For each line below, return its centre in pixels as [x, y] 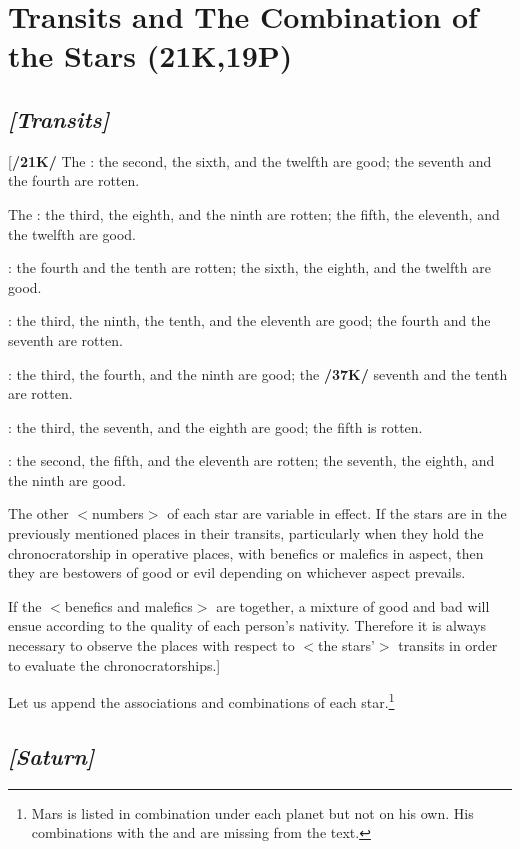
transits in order [448, 645]
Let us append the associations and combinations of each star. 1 [201, 700]
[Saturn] [51, 755]
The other [38, 513]
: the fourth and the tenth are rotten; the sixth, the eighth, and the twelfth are [249, 267]
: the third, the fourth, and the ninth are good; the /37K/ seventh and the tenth [258, 373]
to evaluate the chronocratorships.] [114, 664]
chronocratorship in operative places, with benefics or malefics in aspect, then [246, 552]
